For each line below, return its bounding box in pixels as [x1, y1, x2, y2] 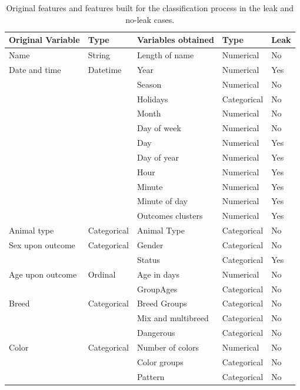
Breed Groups [136, 297, 187, 309]
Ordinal [88, 268, 116, 280]
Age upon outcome [9, 268, 77, 280]
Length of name [136, 49, 194, 61]
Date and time [9, 63, 61, 75]
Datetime [88, 63, 122, 75]
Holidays [136, 92, 168, 105]
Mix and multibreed [136, 312, 209, 324]
